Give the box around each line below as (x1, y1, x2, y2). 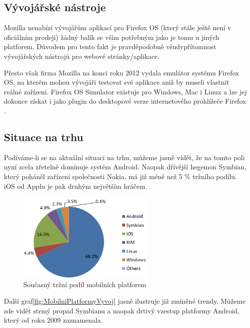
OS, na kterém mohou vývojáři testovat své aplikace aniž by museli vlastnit (4, 77, 230, 87)
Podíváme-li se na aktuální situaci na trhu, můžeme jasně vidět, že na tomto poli (4, 152, 245, 162)
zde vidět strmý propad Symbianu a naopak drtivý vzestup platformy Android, (4, 305, 240, 315)
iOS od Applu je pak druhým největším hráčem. (4, 181, 147, 191)
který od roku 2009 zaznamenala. (4, 315, 103, 325)
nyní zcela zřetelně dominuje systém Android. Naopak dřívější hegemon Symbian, (4, 162, 247, 172)
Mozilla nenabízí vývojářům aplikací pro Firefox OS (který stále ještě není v (4, 22, 232, 33)
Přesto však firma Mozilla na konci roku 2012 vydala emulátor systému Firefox (4, 67, 239, 77)
